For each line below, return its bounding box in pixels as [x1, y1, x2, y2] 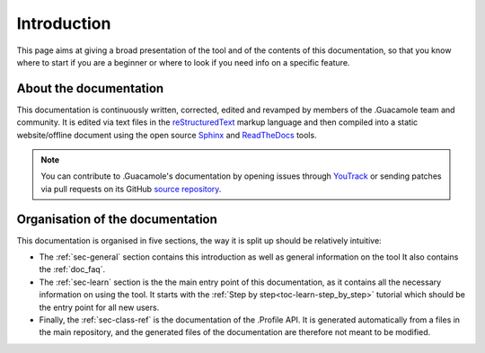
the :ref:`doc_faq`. [39, 264, 106, 275]
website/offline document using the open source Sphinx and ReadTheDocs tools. [16, 129, 318, 140]
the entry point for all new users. [39, 302, 160, 313]
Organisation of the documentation [16, 211, 217, 226]
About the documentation [16, 81, 164, 96]
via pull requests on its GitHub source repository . [40, 183, 222, 194]
